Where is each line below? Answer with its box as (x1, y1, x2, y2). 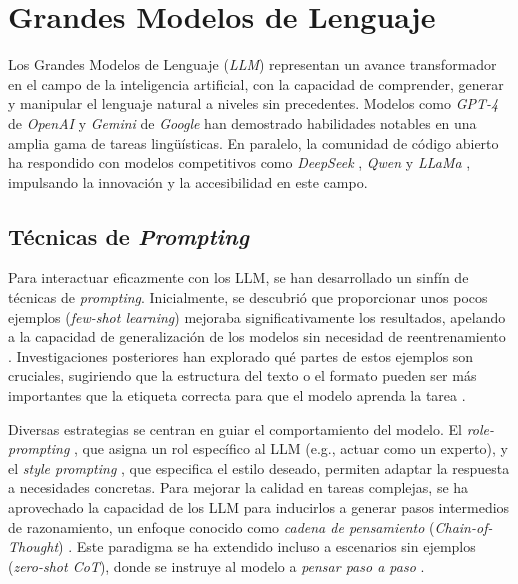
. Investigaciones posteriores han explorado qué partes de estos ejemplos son (8, 345, 474, 366)
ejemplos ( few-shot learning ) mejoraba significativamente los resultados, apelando (8, 306, 506, 327)
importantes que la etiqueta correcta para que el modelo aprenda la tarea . (8, 385, 466, 406)
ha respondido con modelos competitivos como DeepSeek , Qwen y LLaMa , (8, 152, 471, 173)
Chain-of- (434, 516, 493, 537)
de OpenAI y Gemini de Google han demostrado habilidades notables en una (8, 112, 477, 133)
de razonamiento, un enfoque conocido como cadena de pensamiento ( (8, 516, 435, 537)
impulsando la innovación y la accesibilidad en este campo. (8, 171, 368, 192)
